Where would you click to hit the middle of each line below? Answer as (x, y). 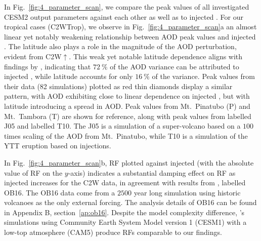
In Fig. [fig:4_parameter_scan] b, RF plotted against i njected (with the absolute (129, 162)
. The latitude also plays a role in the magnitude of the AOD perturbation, (120, 46)
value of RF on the (33, 172)
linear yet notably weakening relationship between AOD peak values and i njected (130, 36)
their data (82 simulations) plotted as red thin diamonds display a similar (118, 86)
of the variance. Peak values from (203, 76)
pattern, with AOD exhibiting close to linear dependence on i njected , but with (127, 96)
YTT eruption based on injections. (58, 146)
